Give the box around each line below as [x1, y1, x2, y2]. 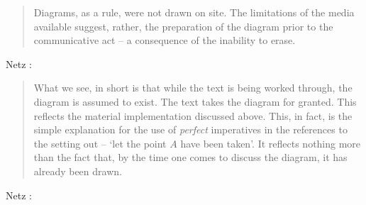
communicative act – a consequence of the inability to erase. [33, 33, 296, 48]
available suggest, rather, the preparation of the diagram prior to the [33, 18, 333, 33]
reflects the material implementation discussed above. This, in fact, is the [33, 108, 353, 123]
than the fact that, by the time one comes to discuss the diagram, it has [33, 150, 348, 165]
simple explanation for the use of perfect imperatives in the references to [33, 122, 348, 137]
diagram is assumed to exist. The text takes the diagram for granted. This [33, 94, 357, 109]
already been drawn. [33, 163, 122, 178]
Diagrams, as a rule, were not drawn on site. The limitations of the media [33, 5, 355, 19]
